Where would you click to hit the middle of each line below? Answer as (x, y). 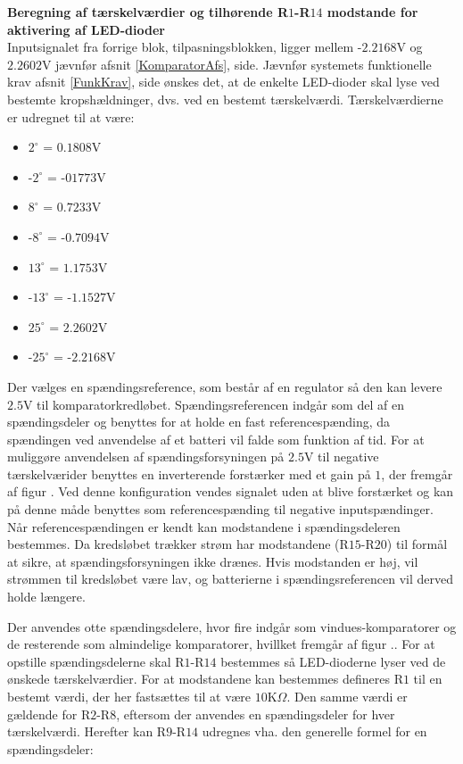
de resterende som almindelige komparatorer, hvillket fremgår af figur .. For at (221, 644)
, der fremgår (417, 473)
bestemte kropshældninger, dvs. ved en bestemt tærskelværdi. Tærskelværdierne (225, 99)
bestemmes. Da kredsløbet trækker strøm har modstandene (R (178, 544)
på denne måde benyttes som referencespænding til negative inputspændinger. (221, 509)
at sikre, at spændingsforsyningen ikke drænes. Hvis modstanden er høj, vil (213, 561)
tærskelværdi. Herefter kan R (87, 731)
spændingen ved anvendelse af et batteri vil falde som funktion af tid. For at (216, 439)
